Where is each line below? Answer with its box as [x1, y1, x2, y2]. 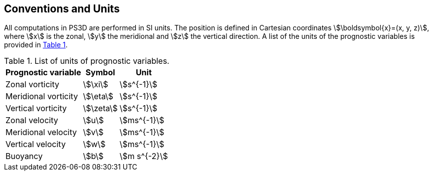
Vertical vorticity [5, 103, 67, 114]
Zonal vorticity [5, 79, 59, 90]
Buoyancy [5, 151, 43, 162]
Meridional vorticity [5, 91, 78, 102]
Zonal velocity [5, 115, 58, 126]
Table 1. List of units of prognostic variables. [4, 56, 170, 66]
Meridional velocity [5, 127, 77, 138]
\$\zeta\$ [83, 103, 118, 114]
